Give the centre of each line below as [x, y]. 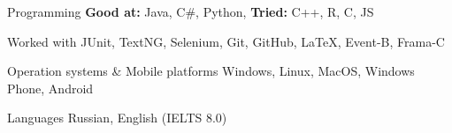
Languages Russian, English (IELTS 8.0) [117, 118]
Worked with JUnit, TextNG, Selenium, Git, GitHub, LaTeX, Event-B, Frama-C [226, 41]
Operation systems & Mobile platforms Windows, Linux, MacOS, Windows [211, 71]
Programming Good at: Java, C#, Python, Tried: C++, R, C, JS [191, 11]
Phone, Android [50, 88]
